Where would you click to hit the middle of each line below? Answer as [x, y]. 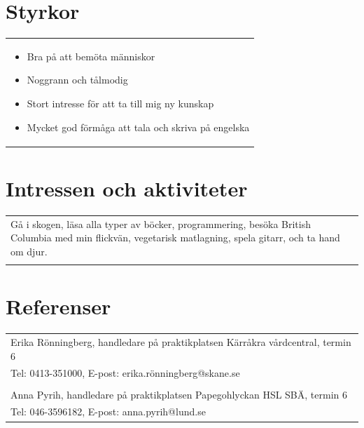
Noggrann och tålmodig [77, 80]
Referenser [58, 306]
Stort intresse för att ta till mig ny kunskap [120, 103]
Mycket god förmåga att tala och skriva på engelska [138, 127]
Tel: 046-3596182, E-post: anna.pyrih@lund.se [108, 412]
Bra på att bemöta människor [91, 56]
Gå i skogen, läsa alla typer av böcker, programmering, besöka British [161, 223]
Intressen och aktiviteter [127, 188]
